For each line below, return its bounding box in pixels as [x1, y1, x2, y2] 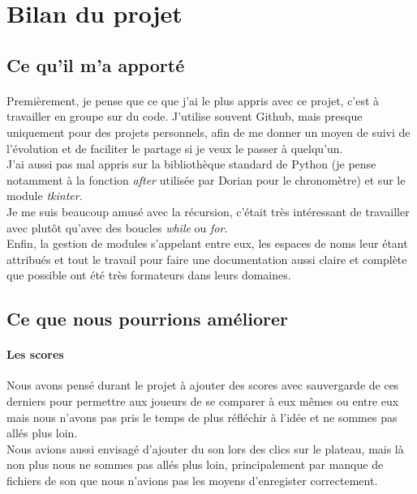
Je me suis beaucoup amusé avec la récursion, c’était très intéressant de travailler [6, 202, 410, 219]
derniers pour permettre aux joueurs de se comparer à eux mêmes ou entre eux [6, 393, 399, 410]
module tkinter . [6, 187, 83, 204]
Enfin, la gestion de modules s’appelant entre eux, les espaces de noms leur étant [6, 235, 408, 252]
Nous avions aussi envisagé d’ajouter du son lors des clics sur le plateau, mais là [6, 440, 404, 457]
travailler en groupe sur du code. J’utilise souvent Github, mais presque [6, 108, 363, 125]
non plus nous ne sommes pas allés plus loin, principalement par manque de [6, 456, 384, 473]
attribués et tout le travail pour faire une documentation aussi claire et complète [6, 250, 407, 267]
